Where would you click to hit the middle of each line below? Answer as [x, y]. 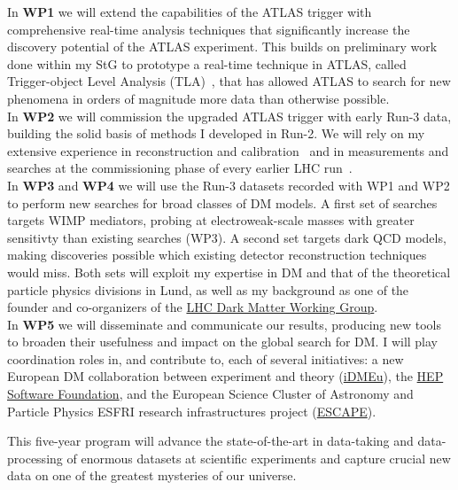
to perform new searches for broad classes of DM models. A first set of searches [222, 202]
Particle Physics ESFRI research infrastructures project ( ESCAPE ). [192, 411]
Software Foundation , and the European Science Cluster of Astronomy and [210, 394]
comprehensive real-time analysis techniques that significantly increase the [209, 29]
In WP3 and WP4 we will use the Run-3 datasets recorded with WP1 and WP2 [229, 185]
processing [35, 458]
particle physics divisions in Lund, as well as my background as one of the [208, 289]
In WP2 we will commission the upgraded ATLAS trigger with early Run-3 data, [229, 116]
